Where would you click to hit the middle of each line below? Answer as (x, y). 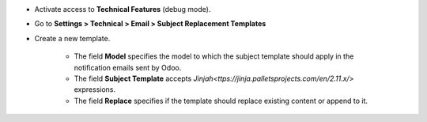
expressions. (95, 90)
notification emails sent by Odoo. (128, 67)
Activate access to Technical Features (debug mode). (123, 9)
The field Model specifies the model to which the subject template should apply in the (214, 56)
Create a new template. (72, 38)
